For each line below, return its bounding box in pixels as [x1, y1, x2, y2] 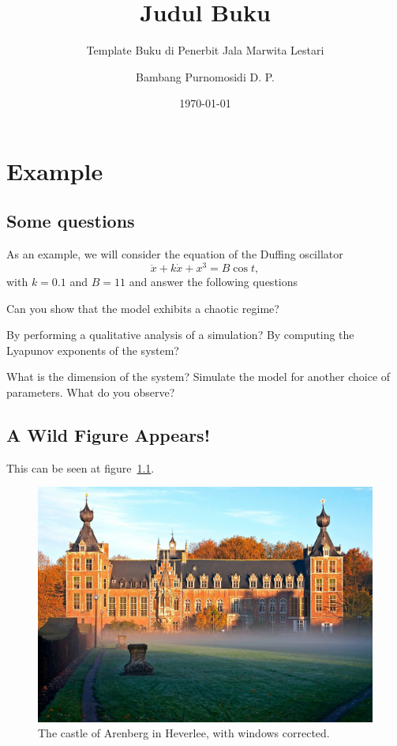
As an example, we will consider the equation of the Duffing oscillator [6, 246, 343, 262]
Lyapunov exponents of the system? [6, 341, 179, 358]
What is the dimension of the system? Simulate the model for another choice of [6, 368, 391, 385]
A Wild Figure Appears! [6, 422, 210, 446]
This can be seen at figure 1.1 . [6, 459, 155, 476]
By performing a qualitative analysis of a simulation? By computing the [6, 326, 354, 343]
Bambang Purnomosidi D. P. [136, 68, 275, 85]
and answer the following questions [129, 273, 298, 289]
